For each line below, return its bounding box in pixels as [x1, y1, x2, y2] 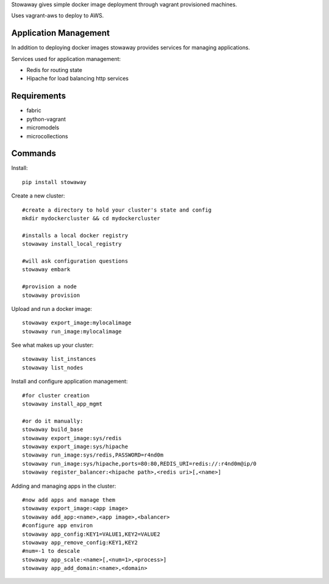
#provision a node [22, 283, 77, 290]
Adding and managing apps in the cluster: [11, 482, 116, 490]
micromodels [26, 124, 60, 131]
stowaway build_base [22, 426, 83, 433]
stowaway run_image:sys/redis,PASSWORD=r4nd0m [22, 452, 164, 458]
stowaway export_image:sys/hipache [22, 443, 129, 450]
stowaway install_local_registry [22, 241, 122, 247]
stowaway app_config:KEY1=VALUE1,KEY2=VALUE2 [22, 530, 161, 538]
